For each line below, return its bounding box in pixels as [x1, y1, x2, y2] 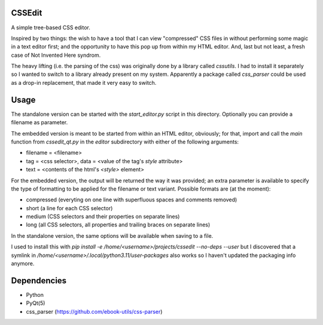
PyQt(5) [26, 299, 45, 307]
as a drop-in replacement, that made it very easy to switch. [11, 79, 157, 86]
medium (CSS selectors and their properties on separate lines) [26, 213, 180, 220]
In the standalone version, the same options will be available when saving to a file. [11, 232, 214, 239]
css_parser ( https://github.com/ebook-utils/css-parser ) [26, 308, 163, 315]
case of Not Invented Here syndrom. [11, 51, 101, 59]
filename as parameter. [11, 119, 68, 126]
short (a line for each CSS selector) [26, 204, 113, 211]
